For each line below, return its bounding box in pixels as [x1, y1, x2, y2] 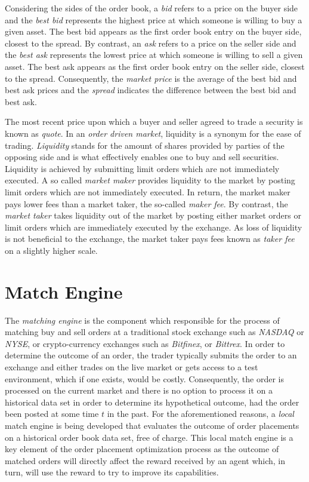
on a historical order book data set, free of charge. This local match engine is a [5, 431, 293, 443]
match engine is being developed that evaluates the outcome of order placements [5, 419, 299, 431]
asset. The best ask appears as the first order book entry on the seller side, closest [5, 60, 305, 72]
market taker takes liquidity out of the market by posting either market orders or [5, 209, 301, 222]
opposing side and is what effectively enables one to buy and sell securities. [5, 151, 279, 163]
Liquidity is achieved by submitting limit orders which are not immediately [5, 162, 280, 174]
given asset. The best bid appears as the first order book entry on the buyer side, [5, 25, 302, 38]
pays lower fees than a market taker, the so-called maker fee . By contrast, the [5, 197, 288, 210]
